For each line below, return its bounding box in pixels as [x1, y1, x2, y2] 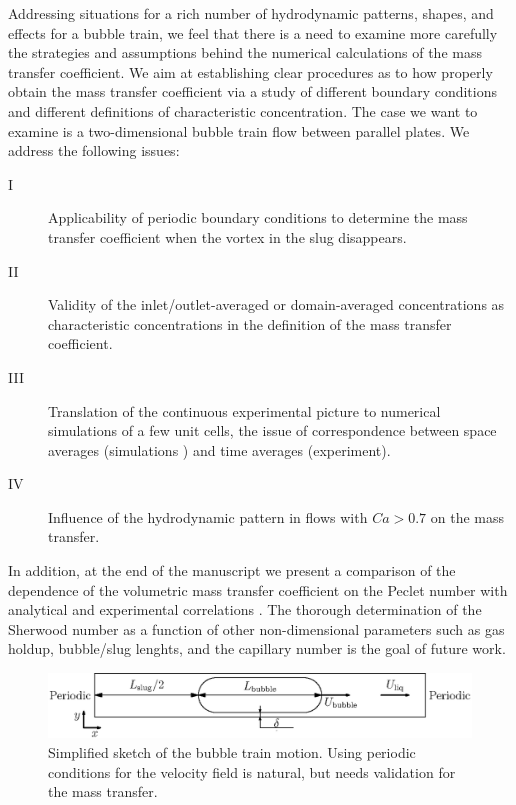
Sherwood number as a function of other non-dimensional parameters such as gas [8, 618, 505, 639]
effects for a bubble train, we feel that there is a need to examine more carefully [8, 22, 498, 43]
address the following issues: [8, 140, 180, 161]
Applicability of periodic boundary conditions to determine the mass [48, 207, 468, 228]
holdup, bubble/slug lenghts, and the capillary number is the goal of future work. [8, 638, 506, 659]
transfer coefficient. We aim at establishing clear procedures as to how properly [8, 61, 493, 82]
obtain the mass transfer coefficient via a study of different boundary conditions [8, 81, 498, 102]
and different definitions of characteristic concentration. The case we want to [8, 100, 478, 121]
